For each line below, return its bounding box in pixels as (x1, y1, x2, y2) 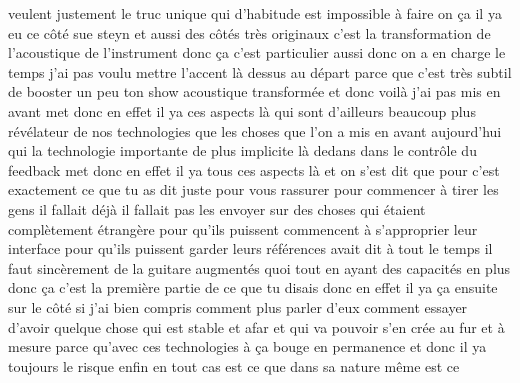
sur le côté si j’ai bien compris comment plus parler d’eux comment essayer (8, 296, 468, 317)
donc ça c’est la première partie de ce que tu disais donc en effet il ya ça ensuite (8, 277, 498, 298)
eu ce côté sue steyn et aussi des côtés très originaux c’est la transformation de (8, 22, 491, 43)
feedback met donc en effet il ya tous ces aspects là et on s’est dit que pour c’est (8, 159, 500, 180)
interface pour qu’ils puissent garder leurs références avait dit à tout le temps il (8, 238, 493, 259)
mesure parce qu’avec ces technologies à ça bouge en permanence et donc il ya (8, 336, 487, 357)
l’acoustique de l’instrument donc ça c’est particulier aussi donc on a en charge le (8, 42, 506, 63)
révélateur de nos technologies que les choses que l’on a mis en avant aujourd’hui (8, 120, 502, 141)
